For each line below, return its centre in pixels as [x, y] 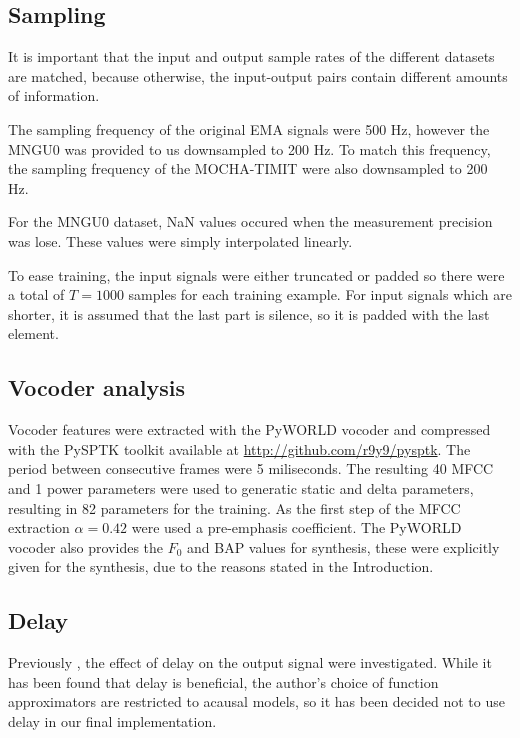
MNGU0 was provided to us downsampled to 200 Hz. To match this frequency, [249, 148]
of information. [54, 95]
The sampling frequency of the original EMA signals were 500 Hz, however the [249, 128]
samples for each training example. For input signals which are [320, 294]
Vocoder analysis [97, 387]
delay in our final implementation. [112, 720]
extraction [39, 527]
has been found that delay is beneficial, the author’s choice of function [223, 681]
